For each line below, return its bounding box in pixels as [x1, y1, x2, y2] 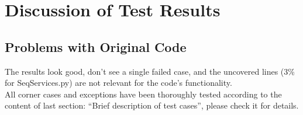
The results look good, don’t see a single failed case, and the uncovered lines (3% [5, 65, 295, 77]
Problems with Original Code [5, 37, 187, 55]
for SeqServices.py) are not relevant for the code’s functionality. [5, 76, 232, 89]
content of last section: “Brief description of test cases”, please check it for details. [5, 99, 299, 111]
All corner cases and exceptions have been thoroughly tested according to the [5, 88, 282, 100]
